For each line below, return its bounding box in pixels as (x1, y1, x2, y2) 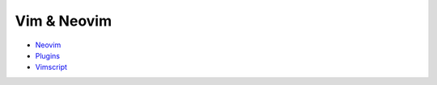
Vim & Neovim (15, 12, 112, 30)
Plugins (35, 51, 61, 60)
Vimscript (35, 63, 68, 72)
